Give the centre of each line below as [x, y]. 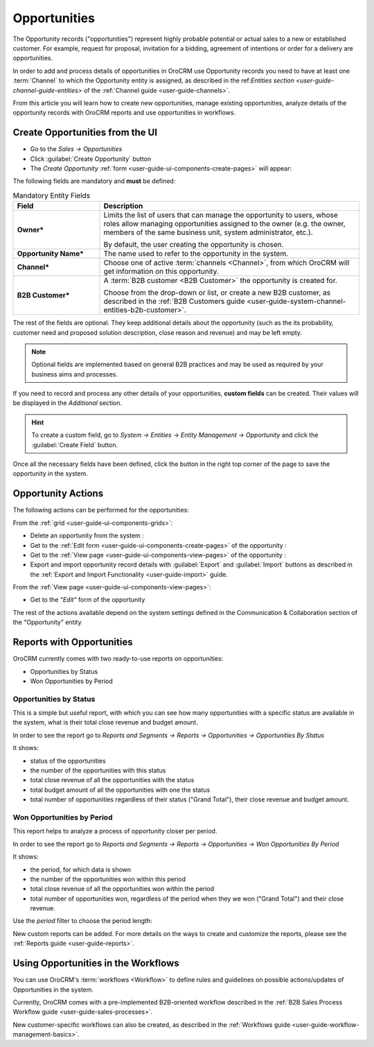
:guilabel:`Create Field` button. [74, 444]
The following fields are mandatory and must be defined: [94, 181]
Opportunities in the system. [53, 989]
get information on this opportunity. [161, 272]
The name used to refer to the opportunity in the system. [196, 254]
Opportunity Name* [51, 254]
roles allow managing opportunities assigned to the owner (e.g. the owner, [224, 224]
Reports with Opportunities [73, 642]
